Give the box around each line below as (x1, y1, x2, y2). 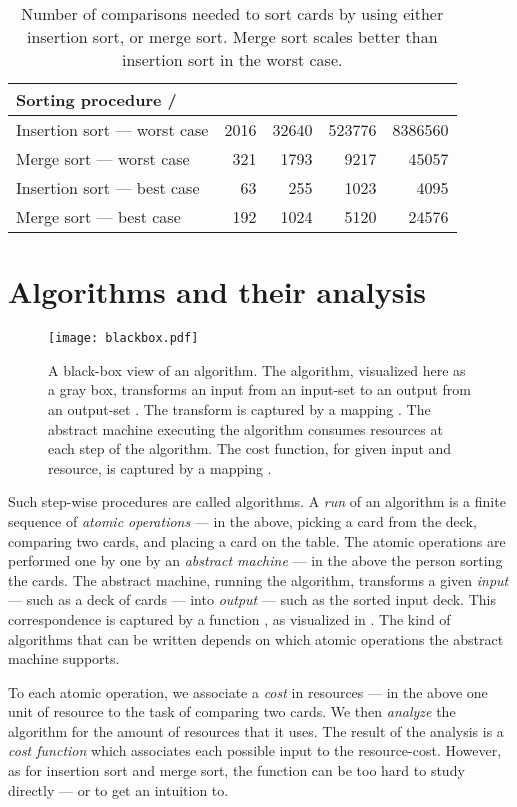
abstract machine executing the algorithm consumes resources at (48, 418, 443, 439)
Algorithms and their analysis (8, 271, 427, 312)
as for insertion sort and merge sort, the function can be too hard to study (8, 760, 465, 781)
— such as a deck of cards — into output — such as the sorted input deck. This (8, 589, 496, 610)
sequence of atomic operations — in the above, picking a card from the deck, (8, 510, 477, 531)
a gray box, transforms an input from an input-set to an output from (48, 379, 471, 400)
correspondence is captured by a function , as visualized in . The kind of (8, 608, 451, 629)
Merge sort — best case (16, 205, 181, 228)
